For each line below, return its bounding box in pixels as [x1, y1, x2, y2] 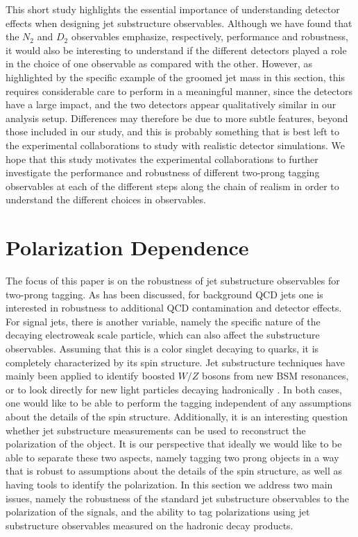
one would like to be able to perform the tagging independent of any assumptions [6, 395, 352, 410]
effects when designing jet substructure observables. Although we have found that [6, 15, 352, 30]
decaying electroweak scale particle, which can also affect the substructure [6, 327, 320, 342]
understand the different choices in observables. [6, 192, 206, 207]
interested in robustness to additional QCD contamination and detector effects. [6, 300, 342, 315]
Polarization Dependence [6, 233, 249, 262]
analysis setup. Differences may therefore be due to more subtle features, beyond [6, 110, 348, 125]
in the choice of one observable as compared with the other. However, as [6, 56, 313, 71]
